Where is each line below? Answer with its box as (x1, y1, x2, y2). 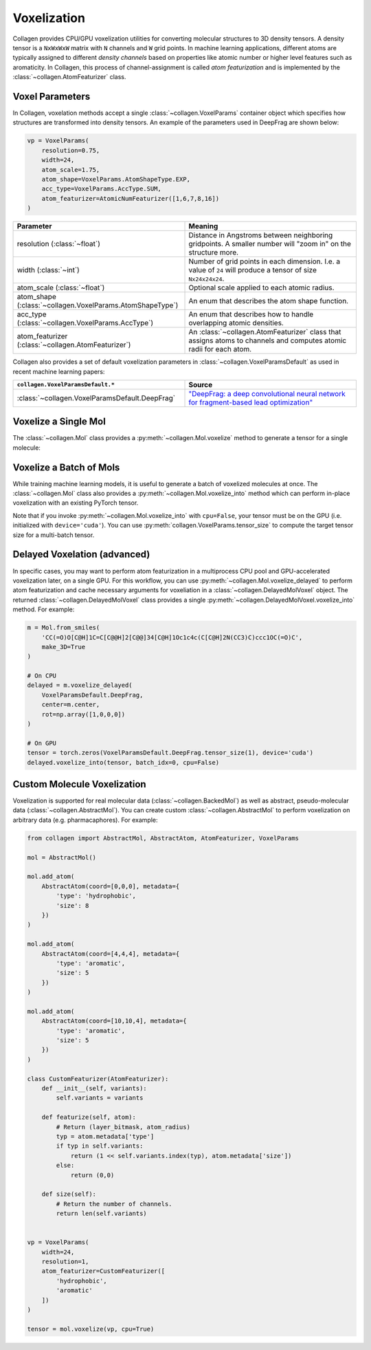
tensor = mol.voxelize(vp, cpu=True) (27, 1325, 155, 1333)
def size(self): (41, 1190, 96, 1198)
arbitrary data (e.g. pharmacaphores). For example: (12, 816, 158, 824)
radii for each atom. (188, 345, 252, 354)
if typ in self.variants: (56, 1142, 144, 1150)
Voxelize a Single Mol (12, 416, 106, 428)
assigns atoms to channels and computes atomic (188, 336, 347, 345)
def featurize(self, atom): (41, 1113, 137, 1121)
